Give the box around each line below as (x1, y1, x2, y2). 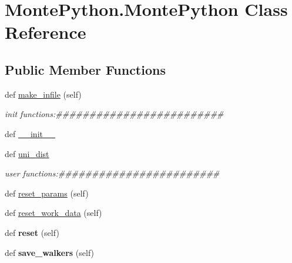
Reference (5, 20, 86, 44)
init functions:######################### (5, 108, 224, 120)
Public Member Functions (5, 60, 166, 78)
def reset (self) (5, 226, 59, 238)
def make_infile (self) (5, 88, 82, 100)
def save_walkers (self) (5, 246, 95, 258)
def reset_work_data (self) (5, 207, 102, 219)
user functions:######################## (5, 167, 220, 179)
